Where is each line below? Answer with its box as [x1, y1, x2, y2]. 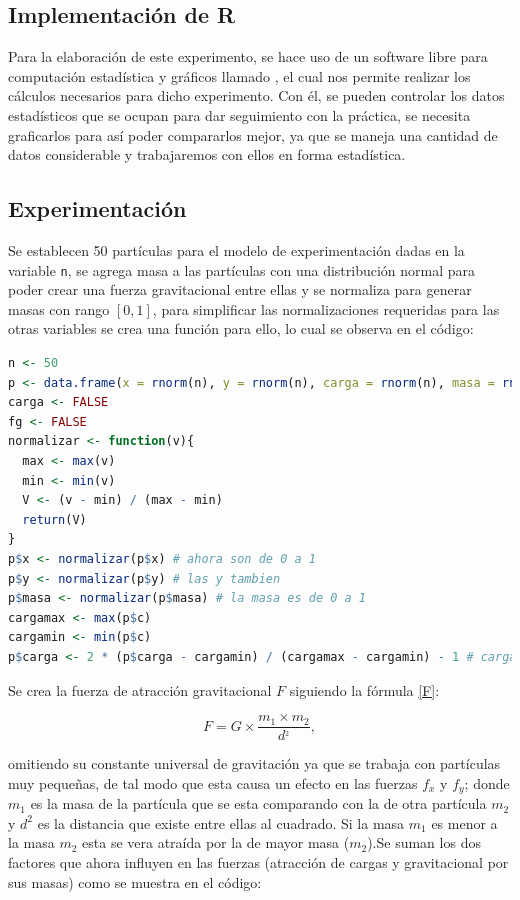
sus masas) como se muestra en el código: [8, 871, 262, 892]
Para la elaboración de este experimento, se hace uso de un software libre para [8, 46, 488, 67]
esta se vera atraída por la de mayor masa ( [82, 832, 350, 853]
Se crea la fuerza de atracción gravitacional [8, 679, 272, 700]
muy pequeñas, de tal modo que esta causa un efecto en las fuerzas [8, 772, 418, 793]
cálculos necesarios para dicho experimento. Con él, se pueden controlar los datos [8, 85, 505, 106]
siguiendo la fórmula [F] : [289, 679, 440, 700]
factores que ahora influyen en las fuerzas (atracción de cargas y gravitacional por [8, 851, 509, 872]
